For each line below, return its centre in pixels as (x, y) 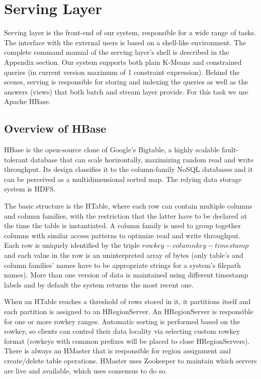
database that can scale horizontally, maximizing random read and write (142, 159)
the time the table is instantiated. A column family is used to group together (122, 225)
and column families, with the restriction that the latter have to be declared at (125, 215)
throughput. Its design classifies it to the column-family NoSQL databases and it (128, 169)
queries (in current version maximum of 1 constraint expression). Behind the (122, 72)
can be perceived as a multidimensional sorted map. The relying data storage (123, 179)
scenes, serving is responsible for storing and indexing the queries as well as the (126, 82)
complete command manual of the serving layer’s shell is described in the (117, 52)
